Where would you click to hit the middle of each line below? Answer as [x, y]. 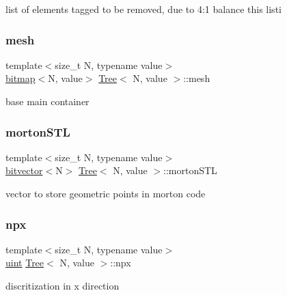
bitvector [24, 170]
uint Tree [25, 263]
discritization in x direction [63, 285]
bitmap [20, 78]
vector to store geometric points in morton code [106, 193]
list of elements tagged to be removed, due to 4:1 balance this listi [143, 9]
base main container [47, 101]
